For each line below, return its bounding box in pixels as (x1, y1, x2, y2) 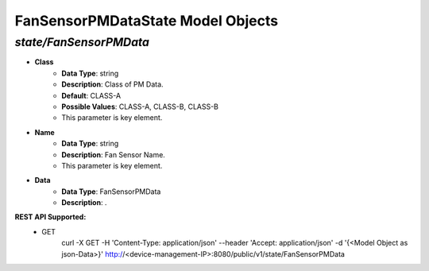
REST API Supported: (14, 212, 87, 222)
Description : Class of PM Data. (61, 79, 164, 89)
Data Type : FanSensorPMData (61, 187, 161, 196)
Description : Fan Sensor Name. (61, 149, 166, 159)
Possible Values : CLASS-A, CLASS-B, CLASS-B (61, 102, 218, 111)
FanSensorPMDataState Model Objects (14, 12, 278, 29)
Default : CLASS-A (61, 91, 122, 100)
